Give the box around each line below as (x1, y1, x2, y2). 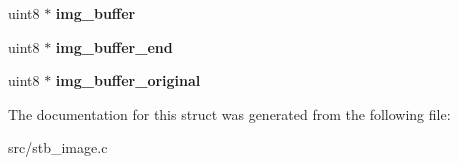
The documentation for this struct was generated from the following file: (8, 103, 451, 124)
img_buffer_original (55, 70, 201, 91)
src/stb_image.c (8, 137, 108, 158)
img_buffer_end (55, 36, 173, 57)
